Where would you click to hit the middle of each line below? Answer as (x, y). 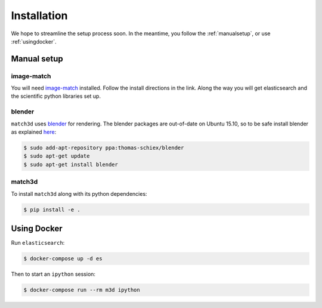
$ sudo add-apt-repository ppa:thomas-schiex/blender (104, 148)
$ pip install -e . (52, 210)
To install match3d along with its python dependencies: (79, 193)
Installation (39, 16)
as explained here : (34, 132)
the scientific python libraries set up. (56, 96)
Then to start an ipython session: (53, 274)
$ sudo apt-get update (57, 156)
